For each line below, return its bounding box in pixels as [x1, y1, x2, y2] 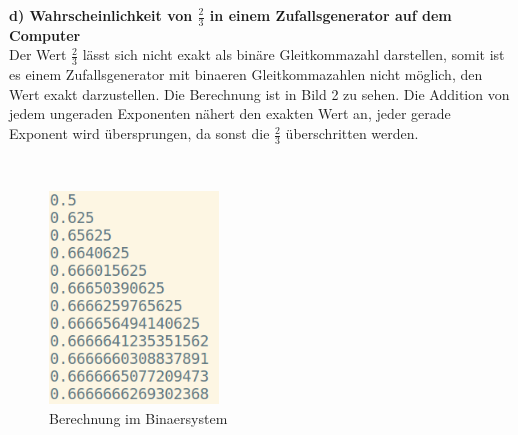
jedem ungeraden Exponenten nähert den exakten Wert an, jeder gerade [9, 103, 451, 124]
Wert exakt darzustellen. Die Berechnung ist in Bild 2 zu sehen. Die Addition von [9, 83, 510, 104]
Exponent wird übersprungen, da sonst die [9, 123, 270, 144]
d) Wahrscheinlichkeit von [9, 5, 193, 25]
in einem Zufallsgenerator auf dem [209, 5, 452, 25]
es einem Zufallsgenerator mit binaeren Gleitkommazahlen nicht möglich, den [9, 64, 483, 85]
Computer [9, 24, 81, 45]
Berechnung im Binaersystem [49, 407, 228, 428]
